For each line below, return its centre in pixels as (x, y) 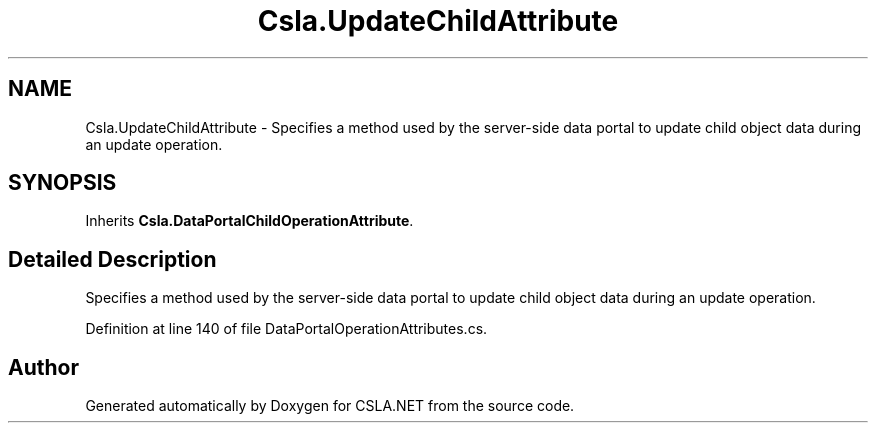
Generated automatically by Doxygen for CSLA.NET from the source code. (330, 406)
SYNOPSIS (62, 183)
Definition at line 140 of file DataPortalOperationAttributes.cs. (286, 329)
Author (43, 367)
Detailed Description (112, 259)
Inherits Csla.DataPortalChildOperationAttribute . (249, 221)
